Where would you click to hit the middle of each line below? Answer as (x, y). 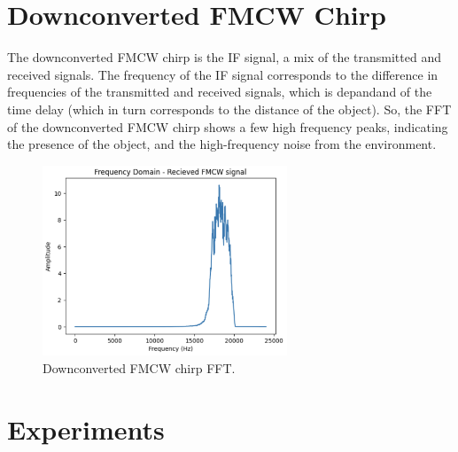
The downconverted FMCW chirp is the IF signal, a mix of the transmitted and (224, 57)
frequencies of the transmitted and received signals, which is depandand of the (220, 92)
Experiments (86, 429)
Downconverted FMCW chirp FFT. (139, 368)
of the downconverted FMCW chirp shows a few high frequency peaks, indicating (228, 126)
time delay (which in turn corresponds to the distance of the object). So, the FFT (229, 109)
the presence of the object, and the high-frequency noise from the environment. (222, 144)
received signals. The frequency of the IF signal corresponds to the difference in (223, 74)
